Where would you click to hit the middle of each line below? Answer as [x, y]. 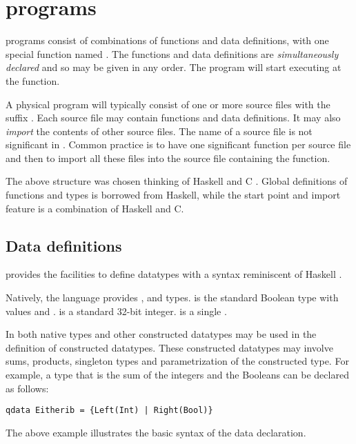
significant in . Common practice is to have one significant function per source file [178, 144]
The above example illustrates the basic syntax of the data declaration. [156, 432]
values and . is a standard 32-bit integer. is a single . [116, 311]
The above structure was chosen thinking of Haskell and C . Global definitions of [177, 181]
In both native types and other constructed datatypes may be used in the [161, 334]
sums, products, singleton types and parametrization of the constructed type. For [177, 361]
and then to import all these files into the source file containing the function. [168, 158]
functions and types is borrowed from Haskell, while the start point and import [173, 195]
